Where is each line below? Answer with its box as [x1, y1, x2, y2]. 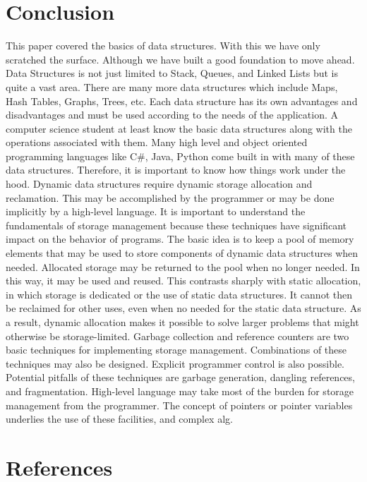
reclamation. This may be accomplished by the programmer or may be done [6, 190, 335, 205]
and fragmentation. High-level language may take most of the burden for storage [6, 383, 354, 398]
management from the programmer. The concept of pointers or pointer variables [6, 397, 353, 412]
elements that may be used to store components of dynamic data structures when [6, 246, 359, 260]
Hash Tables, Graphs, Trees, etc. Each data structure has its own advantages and [6, 93, 358, 108]
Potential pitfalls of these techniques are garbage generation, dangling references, [6, 370, 355, 385]
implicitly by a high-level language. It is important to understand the [6, 204, 306, 219]
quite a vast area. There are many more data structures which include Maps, [6, 79, 338, 94]
